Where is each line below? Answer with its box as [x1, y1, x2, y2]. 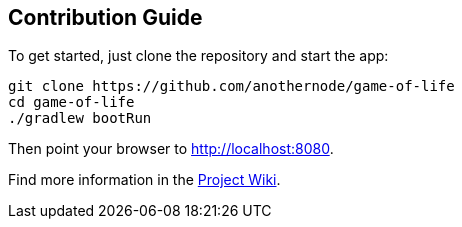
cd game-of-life [8, 94, 135, 111]
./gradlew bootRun [8, 110, 152, 127]
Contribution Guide [8, 5, 203, 30]
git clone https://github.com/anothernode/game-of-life [8, 78, 455, 95]
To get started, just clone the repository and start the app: [8, 47, 389, 65]
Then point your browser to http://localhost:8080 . [8, 140, 334, 158]
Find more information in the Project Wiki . [8, 171, 281, 189]
